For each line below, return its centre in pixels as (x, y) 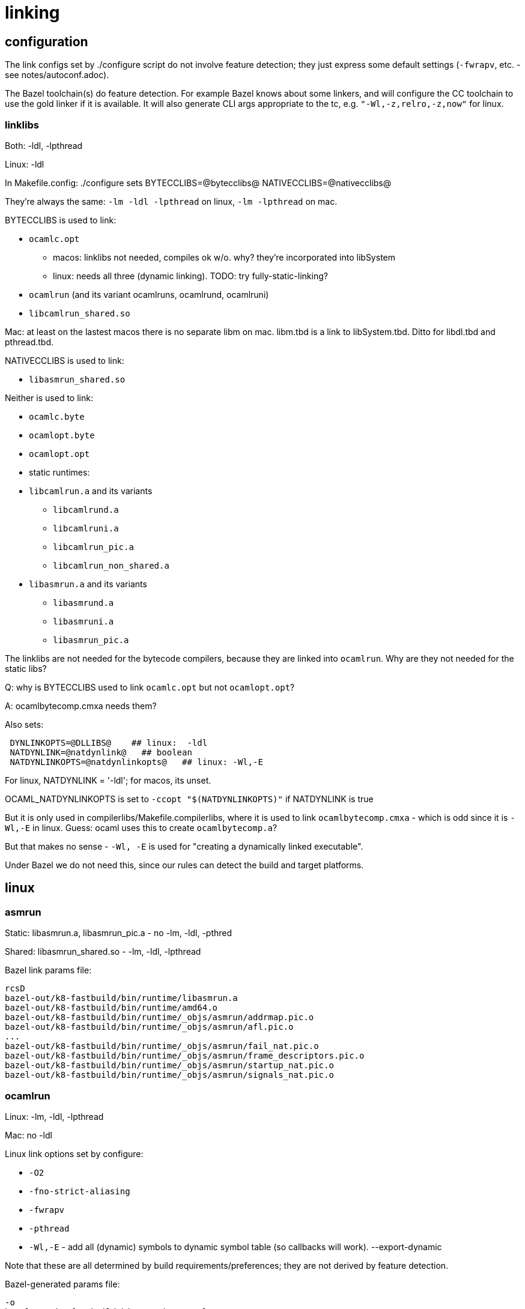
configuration (47, 41)
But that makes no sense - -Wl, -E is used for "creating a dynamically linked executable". (184, 846)
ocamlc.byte (57, 416)
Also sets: (24, 724)
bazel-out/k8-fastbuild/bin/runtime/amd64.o (111, 1008)
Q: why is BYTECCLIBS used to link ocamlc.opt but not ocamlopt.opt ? (150, 687)
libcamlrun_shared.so (80, 313)
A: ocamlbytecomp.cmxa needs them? (81, 706)
